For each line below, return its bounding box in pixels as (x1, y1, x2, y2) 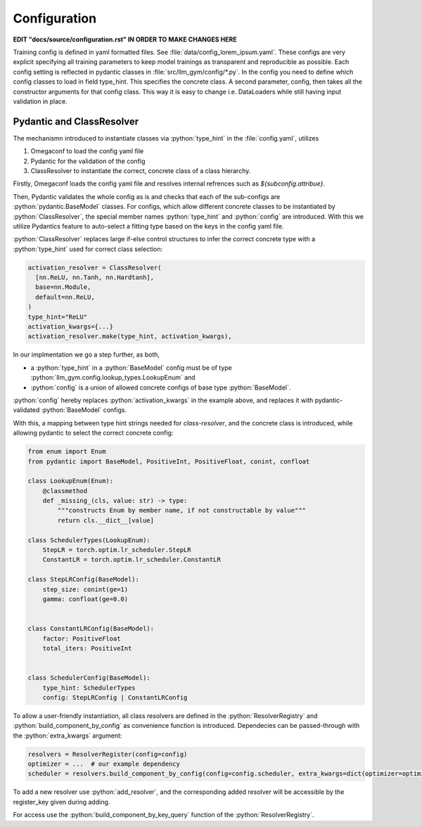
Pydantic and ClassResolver (13, 115, 139, 127)
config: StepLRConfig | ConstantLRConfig (42, 693, 188, 701)
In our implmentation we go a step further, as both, (13, 350, 160, 359)
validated (13, 406, 40, 414)
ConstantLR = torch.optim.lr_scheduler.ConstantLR (42, 556, 221, 564)
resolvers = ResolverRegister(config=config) (27, 750, 188, 758)
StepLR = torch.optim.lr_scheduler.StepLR (42, 546, 191, 554)
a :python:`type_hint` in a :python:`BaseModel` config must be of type (30, 363, 232, 372)
